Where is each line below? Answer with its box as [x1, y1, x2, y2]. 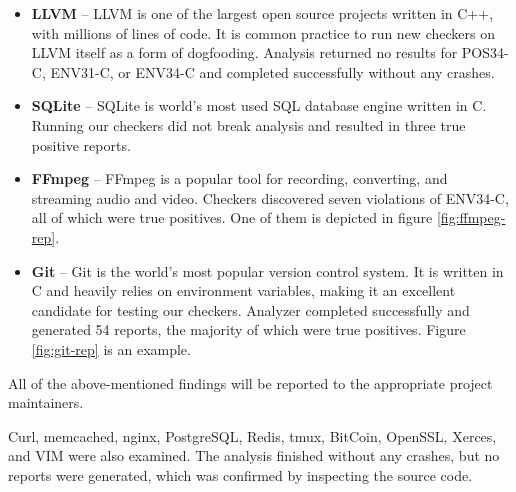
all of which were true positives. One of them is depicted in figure [31, 207, 433, 228]
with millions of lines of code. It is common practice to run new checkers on [31, 22, 495, 43]
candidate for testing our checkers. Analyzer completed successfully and [31, 299, 470, 320]
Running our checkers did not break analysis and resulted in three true [31, 114, 466, 135]
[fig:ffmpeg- [436, 207, 506, 228]
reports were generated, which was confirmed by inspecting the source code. [8, 464, 473, 485]
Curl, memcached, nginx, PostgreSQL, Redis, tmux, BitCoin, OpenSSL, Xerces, [8, 425, 497, 446]
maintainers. [8, 392, 84, 413]
